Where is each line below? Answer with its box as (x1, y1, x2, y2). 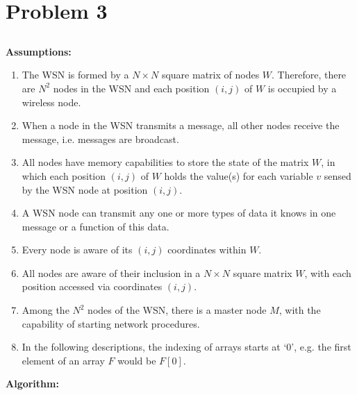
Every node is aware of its (22, 242, 133, 257)
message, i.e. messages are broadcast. (22, 131, 179, 146)
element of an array (22, 353, 105, 367)
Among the (22, 303, 69, 317)
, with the (279, 303, 321, 317)
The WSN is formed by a (22, 67, 129, 82)
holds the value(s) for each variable (164, 168, 313, 183)
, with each (304, 265, 351, 280)
